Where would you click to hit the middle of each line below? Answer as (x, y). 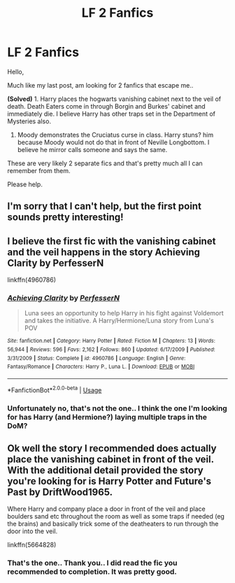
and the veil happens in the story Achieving (104, 252)
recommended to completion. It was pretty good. (92, 572)
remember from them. (39, 170)
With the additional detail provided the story (106, 471)
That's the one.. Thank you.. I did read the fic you (92, 563)
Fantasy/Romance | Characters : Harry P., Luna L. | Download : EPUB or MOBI (101, 367)
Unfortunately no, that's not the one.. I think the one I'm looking (117, 408)
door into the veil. (33, 531)
